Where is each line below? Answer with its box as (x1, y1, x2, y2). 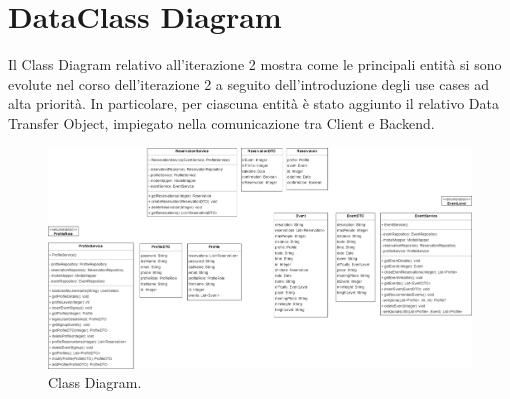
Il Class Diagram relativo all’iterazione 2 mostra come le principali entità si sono (8, 54, 502, 75)
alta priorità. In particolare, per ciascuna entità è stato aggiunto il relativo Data (8, 93, 499, 114)
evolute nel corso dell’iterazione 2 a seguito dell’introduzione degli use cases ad (8, 73, 490, 94)
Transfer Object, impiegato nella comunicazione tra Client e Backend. (8, 112, 435, 133)
